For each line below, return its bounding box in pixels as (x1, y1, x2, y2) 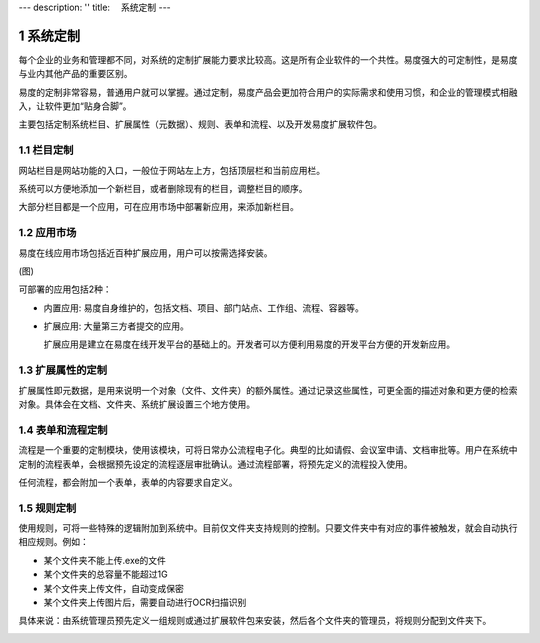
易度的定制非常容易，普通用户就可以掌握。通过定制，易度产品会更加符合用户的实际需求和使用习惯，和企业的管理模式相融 (18, 86, 518, 98)
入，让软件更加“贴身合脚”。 (18, 100, 132, 112)
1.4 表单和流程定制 (18, 423, 108, 437)
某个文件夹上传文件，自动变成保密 (43, 582, 184, 594)
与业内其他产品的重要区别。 (18, 68, 133, 80)
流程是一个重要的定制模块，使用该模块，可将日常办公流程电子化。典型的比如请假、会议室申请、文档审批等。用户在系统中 (18, 444, 518, 456)
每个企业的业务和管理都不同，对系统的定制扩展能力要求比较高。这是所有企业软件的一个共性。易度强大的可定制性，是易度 (18, 53, 518, 65)
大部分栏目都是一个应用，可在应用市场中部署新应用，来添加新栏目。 (18, 201, 299, 213)
